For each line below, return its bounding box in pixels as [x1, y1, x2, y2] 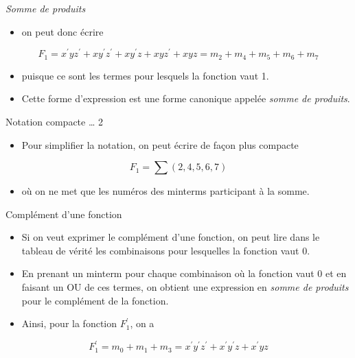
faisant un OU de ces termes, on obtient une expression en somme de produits [21, 280, 349, 294]
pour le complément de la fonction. [21, 293, 169, 307]
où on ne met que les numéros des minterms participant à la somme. [21, 184, 310, 198]
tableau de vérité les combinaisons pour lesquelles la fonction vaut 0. [21, 243, 310, 257]
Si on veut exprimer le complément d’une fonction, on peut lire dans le [21, 230, 320, 244]
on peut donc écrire [21, 24, 104, 38]
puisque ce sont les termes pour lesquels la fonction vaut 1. [21, 68, 269, 82]
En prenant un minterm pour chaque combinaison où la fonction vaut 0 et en [21, 266, 347, 281]
